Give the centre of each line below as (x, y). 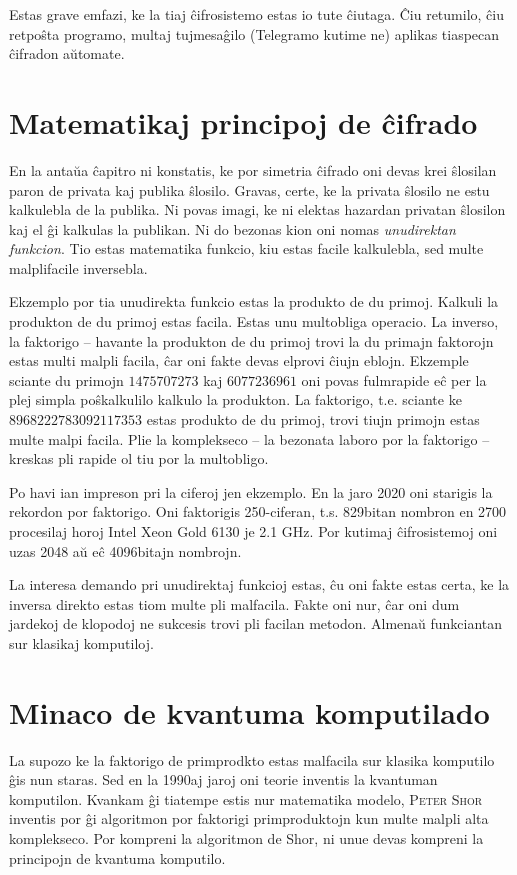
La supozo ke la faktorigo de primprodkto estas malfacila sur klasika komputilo (252, 759)
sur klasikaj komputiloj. (81, 642)
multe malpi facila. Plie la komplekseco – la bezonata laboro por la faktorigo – (249, 438)
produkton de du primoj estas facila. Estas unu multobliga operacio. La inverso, (254, 321)
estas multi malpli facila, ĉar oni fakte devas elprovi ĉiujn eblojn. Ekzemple (239, 360)
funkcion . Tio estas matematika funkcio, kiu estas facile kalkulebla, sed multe (246, 248)
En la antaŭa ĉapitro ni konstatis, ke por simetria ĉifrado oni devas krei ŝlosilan (253, 169)
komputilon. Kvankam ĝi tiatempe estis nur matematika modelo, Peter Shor (246, 798)
